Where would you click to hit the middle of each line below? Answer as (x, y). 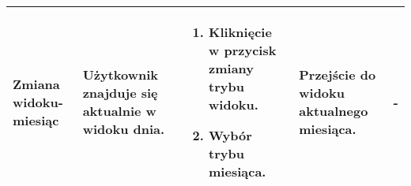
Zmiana (36, 84)
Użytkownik (121, 74)
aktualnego (334, 111)
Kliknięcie (240, 32)
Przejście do (337, 74)
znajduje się (120, 93)
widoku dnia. (124, 129)
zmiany (232, 68)
